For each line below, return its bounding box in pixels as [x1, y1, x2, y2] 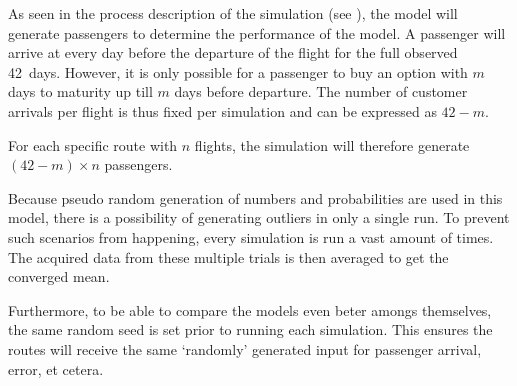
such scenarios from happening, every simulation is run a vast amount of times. [8, 226, 494, 247]
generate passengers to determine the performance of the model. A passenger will [8, 22, 506, 43]
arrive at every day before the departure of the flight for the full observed [8, 42, 458, 63]
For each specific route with [8, 134, 178, 155]
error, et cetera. [8, 358, 104, 379]
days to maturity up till [8, 81, 153, 102]
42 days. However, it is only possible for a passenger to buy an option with [8, 61, 468, 82]
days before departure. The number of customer [174, 81, 468, 102]
